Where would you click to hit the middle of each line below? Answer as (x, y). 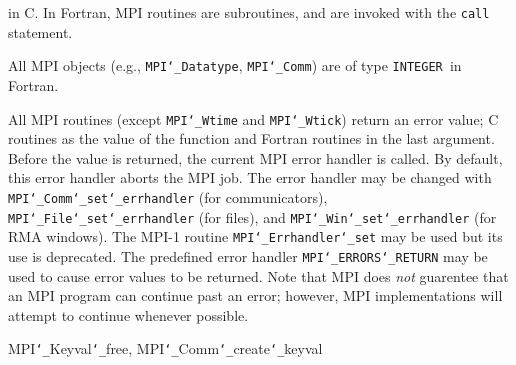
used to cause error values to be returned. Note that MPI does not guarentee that (258, 275)
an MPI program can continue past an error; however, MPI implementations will (255, 295)
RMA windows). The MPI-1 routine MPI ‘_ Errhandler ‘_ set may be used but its (255, 236)
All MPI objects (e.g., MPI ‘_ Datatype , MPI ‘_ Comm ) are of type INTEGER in (235, 65)
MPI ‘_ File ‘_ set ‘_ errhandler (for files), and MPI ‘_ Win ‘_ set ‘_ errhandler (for (252, 216)
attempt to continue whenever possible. (128, 314)
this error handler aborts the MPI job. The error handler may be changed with (250, 177)
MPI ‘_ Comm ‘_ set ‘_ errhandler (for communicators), (168, 196)
